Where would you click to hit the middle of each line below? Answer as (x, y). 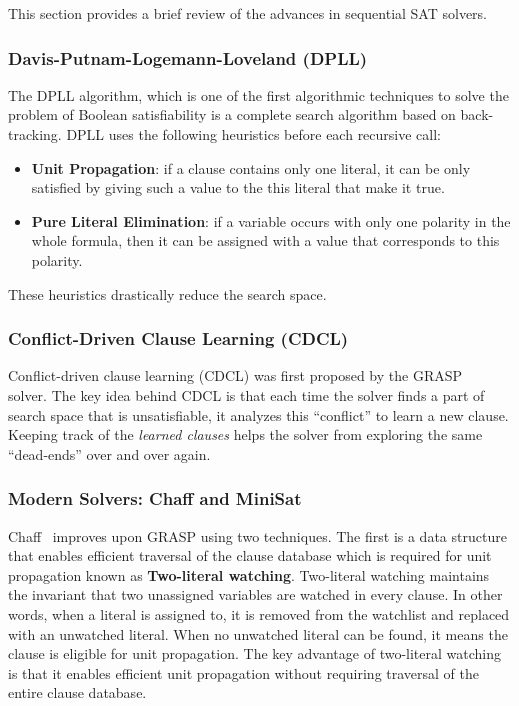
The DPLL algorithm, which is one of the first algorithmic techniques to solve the (258, 94)
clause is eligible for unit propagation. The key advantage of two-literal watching (254, 653)
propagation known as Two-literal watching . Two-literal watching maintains (249, 574)
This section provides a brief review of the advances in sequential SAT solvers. (247, 13)
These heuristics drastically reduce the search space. (167, 293)
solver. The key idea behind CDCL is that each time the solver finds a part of (246, 394)
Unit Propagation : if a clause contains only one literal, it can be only (251, 167)
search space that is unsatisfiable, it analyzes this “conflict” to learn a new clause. (258, 414)
